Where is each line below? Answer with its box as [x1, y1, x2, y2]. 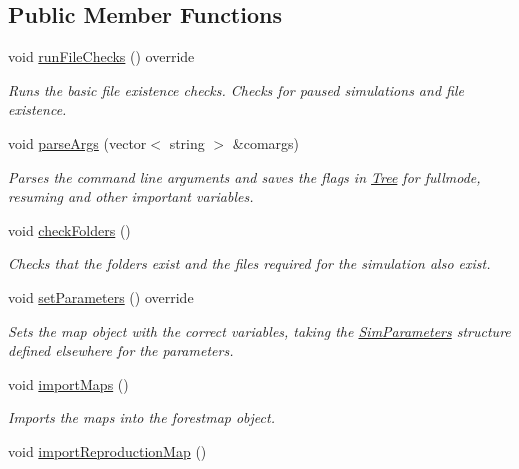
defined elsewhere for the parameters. [8, 340, 234, 361]
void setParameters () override [8, 286, 194, 307]
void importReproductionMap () [8, 440, 207, 461]
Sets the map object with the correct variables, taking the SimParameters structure [8, 320, 511, 341]
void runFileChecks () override [8, 46, 195, 67]
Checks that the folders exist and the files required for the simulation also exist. [8, 253, 491, 274]
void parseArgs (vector [8, 132, 147, 153]
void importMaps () [8, 373, 129, 394]
